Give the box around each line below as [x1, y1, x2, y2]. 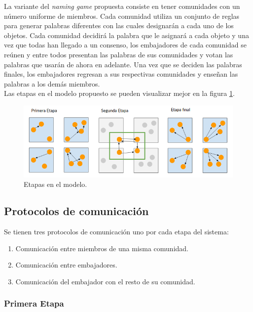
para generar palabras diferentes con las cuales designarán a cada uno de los [4, 20, 234, 31]
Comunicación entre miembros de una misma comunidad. [15, 243, 189, 253]
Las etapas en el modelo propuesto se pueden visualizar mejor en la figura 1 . [4, 88, 235, 98]
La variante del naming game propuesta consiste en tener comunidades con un [4, 1, 240, 11]
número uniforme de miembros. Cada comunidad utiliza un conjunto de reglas [4, 10, 240, 21]
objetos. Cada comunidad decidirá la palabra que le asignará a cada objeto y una [4, 30, 249, 40]
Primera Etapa [4, 297, 64, 310]
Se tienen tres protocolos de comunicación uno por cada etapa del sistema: [4, 226, 229, 236]
